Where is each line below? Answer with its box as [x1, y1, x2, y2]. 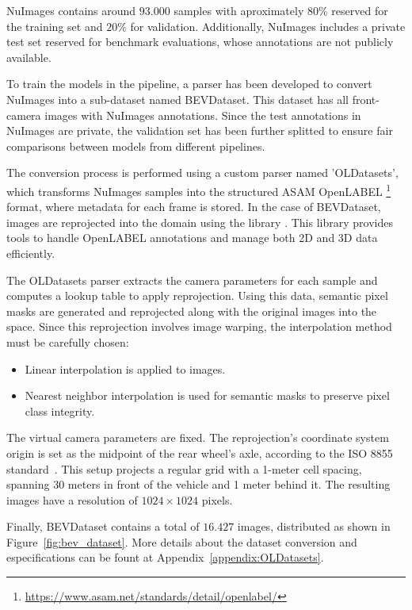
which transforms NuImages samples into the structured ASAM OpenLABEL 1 [6, 180, 391, 199]
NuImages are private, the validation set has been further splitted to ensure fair [6, 122, 393, 139]
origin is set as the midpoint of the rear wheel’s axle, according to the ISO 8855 [6, 444, 393, 461]
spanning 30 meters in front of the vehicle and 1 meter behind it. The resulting [6, 476, 391, 493]
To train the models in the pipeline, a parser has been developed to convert [6, 75, 372, 92]
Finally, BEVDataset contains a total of [6, 518, 200, 535]
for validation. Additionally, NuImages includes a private [130, 17, 406, 34]
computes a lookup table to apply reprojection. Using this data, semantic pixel [6, 287, 388, 304]
